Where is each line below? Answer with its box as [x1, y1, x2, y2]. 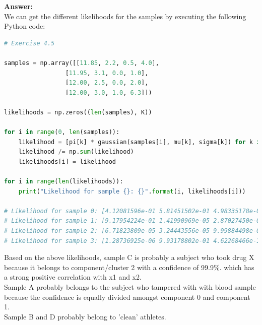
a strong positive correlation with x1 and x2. [4, 272, 142, 282]
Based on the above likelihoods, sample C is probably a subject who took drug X [4, 252, 254, 263]
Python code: [4, 21, 45, 31]
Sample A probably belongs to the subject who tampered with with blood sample [4, 282, 256, 292]
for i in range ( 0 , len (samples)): [4, 128, 120, 136]
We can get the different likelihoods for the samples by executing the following [4, 11, 246, 21]
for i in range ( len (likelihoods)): [4, 178, 123, 185]
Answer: [4, 1, 33, 11]
